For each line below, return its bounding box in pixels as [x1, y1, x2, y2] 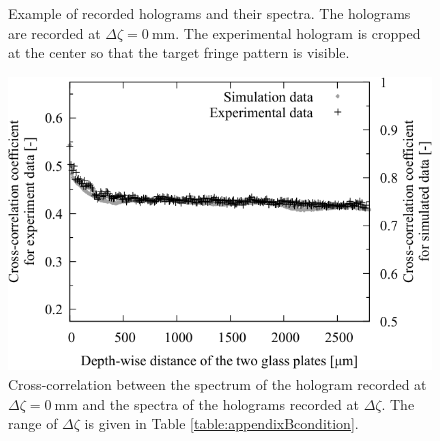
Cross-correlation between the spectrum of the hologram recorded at [8, 373, 427, 394]
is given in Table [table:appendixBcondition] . [84, 413, 359, 434]
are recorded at [8, 22, 101, 43]
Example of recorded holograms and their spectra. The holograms [8, 3, 411, 23]
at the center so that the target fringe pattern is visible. [8, 42, 350, 63]
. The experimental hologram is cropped [175, 22, 421, 43]
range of [8, 413, 58, 434]
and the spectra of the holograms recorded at [82, 393, 359, 414]
